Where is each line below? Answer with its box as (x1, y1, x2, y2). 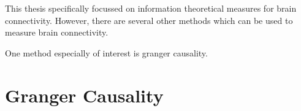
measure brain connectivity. (5, 26, 109, 39)
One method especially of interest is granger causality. (5, 46, 208, 59)
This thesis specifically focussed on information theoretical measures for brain (5, 2, 297, 14)
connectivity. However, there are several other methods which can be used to (5, 13, 293, 26)
